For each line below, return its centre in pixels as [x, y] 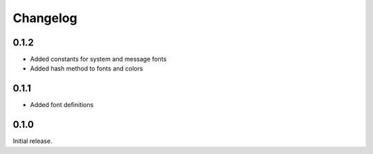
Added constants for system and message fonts [98, 59]
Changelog [45, 18]
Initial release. [32, 141]
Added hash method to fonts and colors [86, 68]
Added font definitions [62, 105]
